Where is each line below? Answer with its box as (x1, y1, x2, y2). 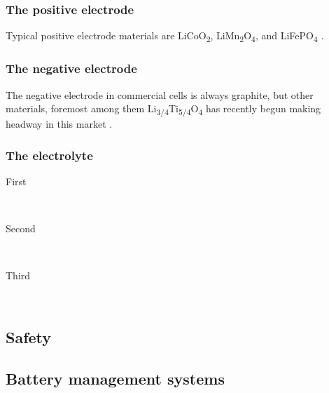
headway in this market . (6, 116, 113, 131)
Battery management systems (6, 367, 225, 389)
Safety (6, 326, 52, 348)
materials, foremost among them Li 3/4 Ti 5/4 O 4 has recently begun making (6, 101, 321, 117)
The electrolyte (6, 146, 93, 164)
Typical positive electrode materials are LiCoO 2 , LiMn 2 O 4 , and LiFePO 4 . (6, 28, 324, 45)
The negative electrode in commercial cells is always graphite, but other (6, 87, 314, 102)
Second (6, 221, 36, 236)
